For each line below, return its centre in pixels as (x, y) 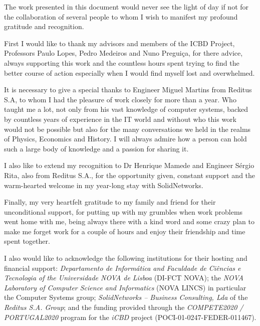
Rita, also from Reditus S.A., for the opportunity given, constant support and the (130, 175)
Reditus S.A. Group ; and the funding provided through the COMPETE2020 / (124, 307)
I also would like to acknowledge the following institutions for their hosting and (126, 258)
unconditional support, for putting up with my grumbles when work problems (123, 211)
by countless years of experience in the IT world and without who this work (120, 119)
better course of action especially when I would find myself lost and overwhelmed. (129, 72)
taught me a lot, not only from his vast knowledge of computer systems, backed (126, 109)
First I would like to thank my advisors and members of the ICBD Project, (119, 43)
